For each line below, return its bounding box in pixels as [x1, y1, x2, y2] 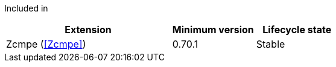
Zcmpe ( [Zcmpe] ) [6, 38, 86, 50]
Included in [4, 3, 48, 13]
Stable [256, 38, 285, 50]
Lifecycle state [262, 24, 332, 36]
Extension [65, 24, 112, 36]
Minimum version [172, 24, 254, 36]
